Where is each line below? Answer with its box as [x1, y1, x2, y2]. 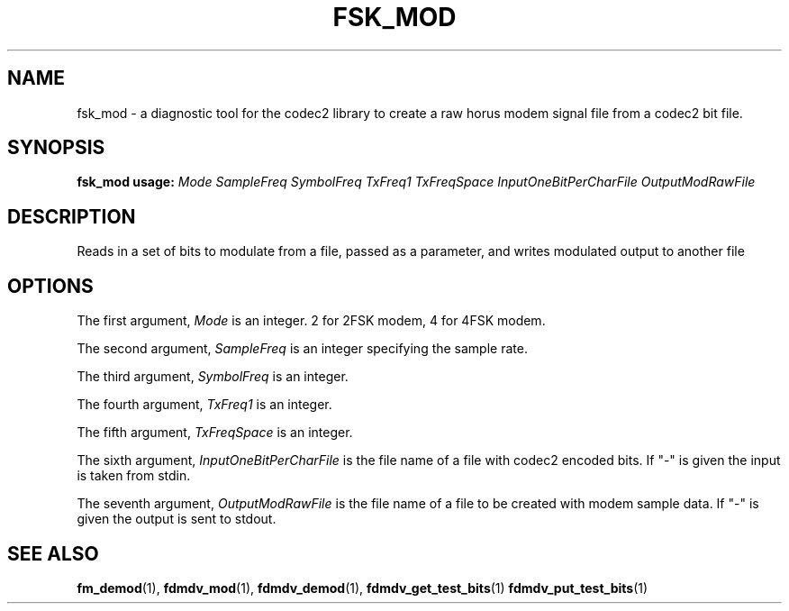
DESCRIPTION [7, 205, 136, 228]
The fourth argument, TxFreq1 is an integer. [77, 397, 332, 413]
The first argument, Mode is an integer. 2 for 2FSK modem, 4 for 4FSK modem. [77, 313, 546, 329]
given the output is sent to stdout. [77, 511, 277, 527]
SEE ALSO [7, 542, 99, 565]
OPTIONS [7, 274, 94, 297]
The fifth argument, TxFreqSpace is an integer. [77, 424, 353, 441]
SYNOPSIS [7, 136, 105, 160]
